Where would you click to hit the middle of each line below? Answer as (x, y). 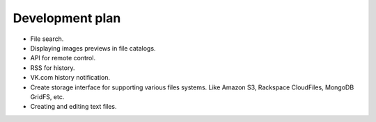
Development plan (67, 18)
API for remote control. (63, 58)
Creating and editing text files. (73, 107)
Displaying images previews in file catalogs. (93, 48)
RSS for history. (53, 68)
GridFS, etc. (47, 96)
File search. (47, 39)
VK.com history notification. (70, 78)
